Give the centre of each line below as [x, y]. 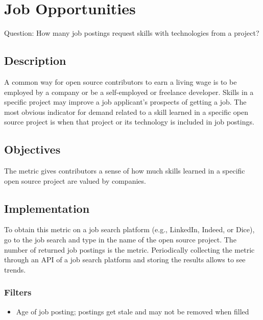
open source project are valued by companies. [75, 180]
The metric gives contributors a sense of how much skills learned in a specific [125, 171]
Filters [18, 292]
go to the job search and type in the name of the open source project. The [120, 240]
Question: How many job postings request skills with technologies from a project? [132, 33]
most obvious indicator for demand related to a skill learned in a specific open [126, 112]
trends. [15, 269]
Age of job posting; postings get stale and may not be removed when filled [133, 311]
